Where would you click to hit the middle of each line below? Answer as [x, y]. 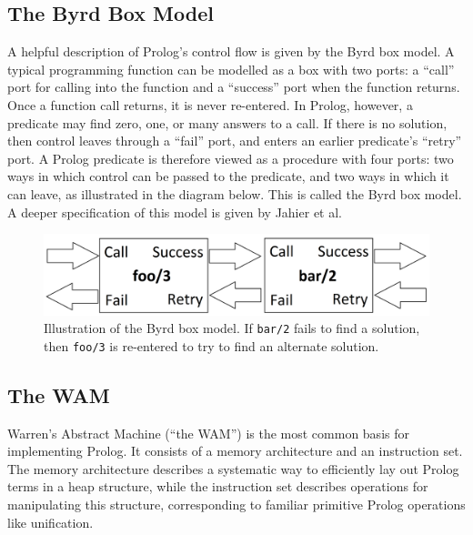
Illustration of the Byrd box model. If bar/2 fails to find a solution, [232, 328]
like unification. [50, 522]
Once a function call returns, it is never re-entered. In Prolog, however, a [210, 104]
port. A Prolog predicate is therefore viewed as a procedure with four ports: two [231, 158]
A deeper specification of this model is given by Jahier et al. [175, 212]
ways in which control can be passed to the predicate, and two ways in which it [228, 176]
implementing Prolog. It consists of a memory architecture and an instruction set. [235, 451]
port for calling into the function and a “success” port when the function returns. [234, 87]
